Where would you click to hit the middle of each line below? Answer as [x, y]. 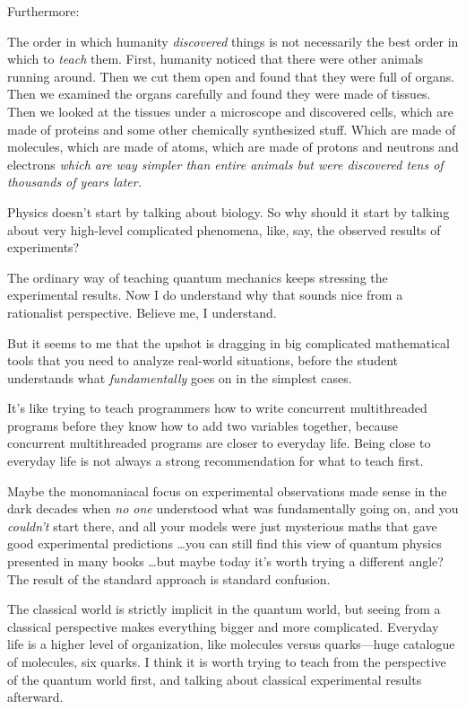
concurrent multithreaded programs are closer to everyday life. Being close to [219, 443]
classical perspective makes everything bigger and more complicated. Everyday [223, 626]
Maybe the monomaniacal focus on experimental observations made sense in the [227, 490]
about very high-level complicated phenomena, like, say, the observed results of [224, 229]
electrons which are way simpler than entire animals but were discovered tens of [225, 164]
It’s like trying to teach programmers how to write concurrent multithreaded [217, 408]
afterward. [35, 697]
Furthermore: [43, 11]
